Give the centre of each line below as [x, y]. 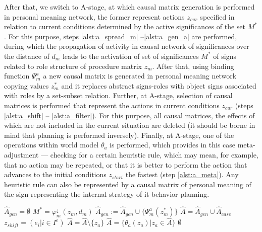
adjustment [21, 154]
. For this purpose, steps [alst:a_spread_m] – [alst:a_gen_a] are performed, [121, 36]
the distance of [27, 56]
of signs [225, 56]
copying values [27, 85]
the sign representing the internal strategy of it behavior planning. [107, 194]
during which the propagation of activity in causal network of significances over [127, 46]
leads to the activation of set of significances [130, 56]
